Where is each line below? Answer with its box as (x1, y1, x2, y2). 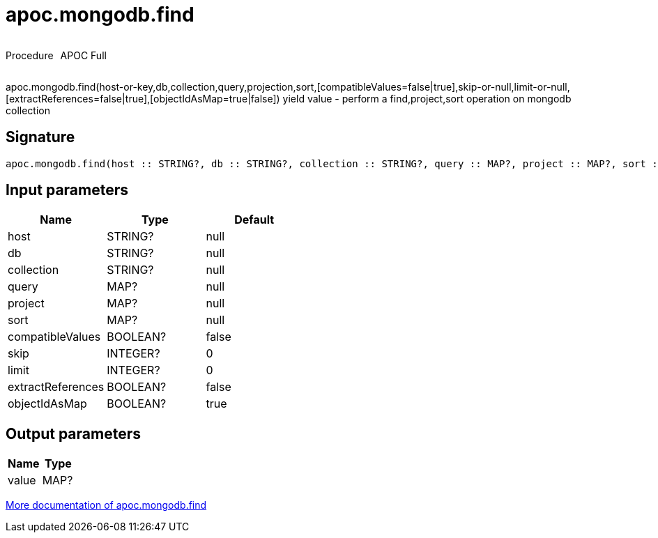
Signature (6, 128, 75, 146)
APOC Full (60, 49, 107, 61)
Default (234, 213, 275, 227)
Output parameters (6, 424, 141, 443)
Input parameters (6, 181, 129, 199)
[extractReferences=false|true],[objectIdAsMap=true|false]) (6, 92, 280, 105)
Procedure (6, 49, 54, 61)
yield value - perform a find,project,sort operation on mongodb (282, 92, 572, 105)
